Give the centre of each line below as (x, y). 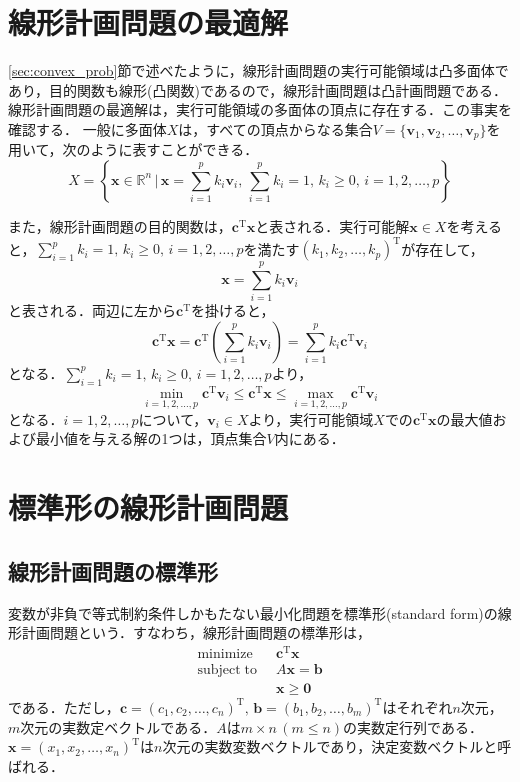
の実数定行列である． (413, 726)
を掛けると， (233, 310)
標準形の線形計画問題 (148, 507)
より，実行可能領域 (311, 418)
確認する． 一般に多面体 (87, 128)
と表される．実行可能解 (332, 225)
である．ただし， (64, 706)
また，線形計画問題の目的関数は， (120, 225)
